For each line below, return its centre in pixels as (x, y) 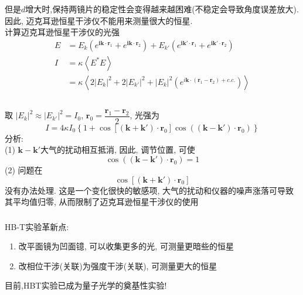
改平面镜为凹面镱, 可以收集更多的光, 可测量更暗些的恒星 (126, 246)
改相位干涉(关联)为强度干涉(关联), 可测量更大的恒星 (118, 265)
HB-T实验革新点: (37, 226)
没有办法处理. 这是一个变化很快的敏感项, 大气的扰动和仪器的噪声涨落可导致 (149, 190)
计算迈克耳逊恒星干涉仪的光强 (62, 32)
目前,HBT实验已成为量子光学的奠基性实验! (86, 285)
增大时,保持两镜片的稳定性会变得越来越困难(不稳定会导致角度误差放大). (162, 8)
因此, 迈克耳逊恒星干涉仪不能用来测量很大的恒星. (99, 20)
